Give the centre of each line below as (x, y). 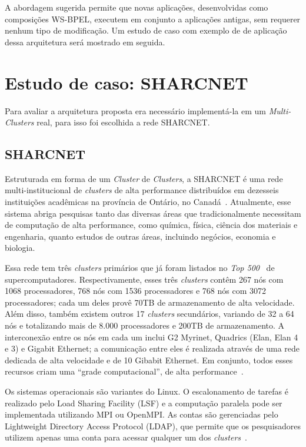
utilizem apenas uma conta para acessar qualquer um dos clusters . (126, 437)
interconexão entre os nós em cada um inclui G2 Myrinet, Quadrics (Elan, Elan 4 (152, 337)
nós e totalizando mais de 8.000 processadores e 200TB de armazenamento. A (145, 325)
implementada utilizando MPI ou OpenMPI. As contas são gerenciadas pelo (142, 414)
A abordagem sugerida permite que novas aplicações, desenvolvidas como (137, 7)
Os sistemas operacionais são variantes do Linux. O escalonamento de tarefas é (147, 391)
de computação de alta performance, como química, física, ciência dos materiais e (151, 225)
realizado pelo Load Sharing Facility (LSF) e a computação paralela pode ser (144, 403)
